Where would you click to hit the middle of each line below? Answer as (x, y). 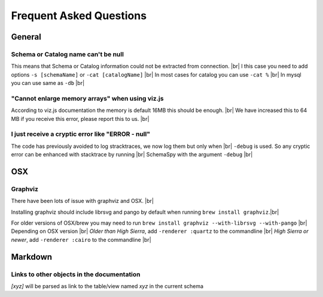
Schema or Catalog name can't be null (67, 54)
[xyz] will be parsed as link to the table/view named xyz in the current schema (107, 286)
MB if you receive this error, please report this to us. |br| (80, 119)
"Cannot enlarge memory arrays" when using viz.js (87, 98)
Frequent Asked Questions (79, 16)
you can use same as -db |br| (48, 83)
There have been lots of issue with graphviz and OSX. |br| (82, 201)
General (26, 37)
